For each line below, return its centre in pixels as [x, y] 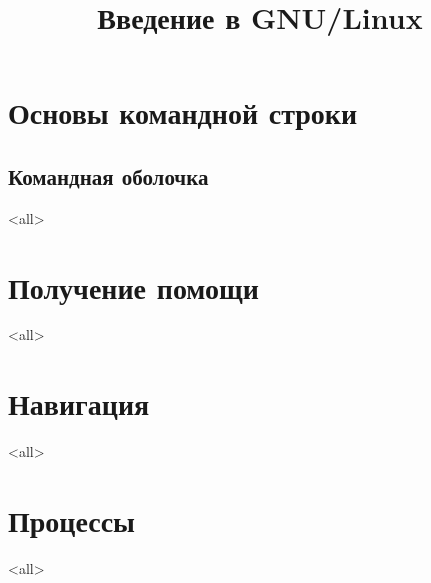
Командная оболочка [108, 175]
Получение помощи [133, 286]
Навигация [79, 403]
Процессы [71, 519]
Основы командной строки [183, 112]
